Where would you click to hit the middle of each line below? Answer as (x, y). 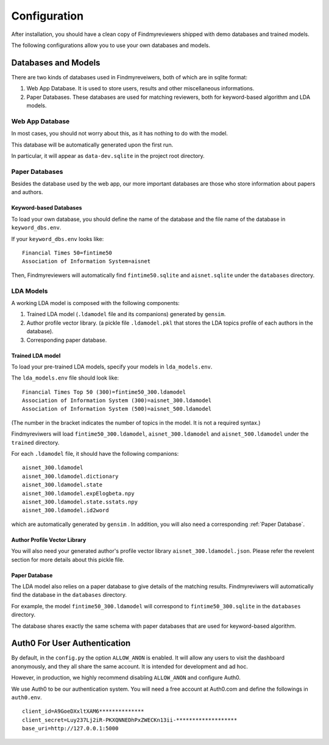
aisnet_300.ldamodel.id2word (65, 510)
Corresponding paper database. (67, 340)
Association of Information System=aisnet (87, 261)
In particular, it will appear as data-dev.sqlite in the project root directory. (108, 156)
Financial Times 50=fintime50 (67, 253)
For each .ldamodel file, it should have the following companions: (95, 454)
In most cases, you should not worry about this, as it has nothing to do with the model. (120, 134)
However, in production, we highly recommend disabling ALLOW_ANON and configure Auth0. (126, 678)
